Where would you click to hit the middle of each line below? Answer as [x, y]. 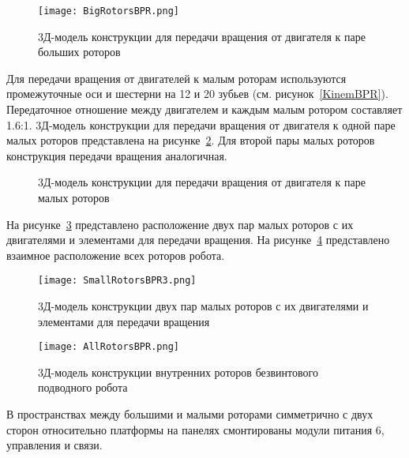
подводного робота [83, 387]
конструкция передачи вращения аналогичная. [117, 155]
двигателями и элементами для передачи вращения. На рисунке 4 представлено [198, 240]
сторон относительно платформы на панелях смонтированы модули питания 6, [195, 429]
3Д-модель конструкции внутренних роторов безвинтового [178, 372]
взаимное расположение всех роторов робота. [116, 255]
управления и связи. [54, 445]
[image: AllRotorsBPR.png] [109, 347]
